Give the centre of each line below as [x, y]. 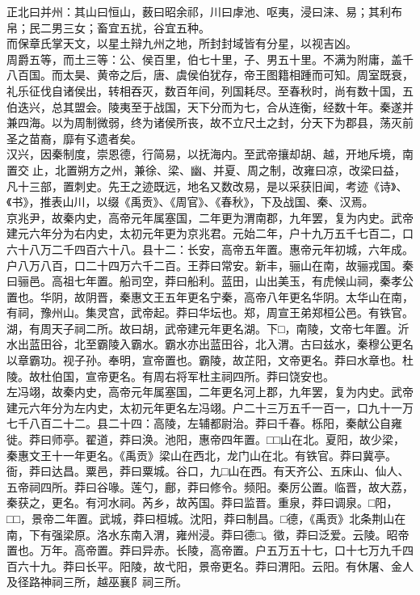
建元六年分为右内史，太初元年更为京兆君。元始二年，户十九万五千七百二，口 [210, 233]
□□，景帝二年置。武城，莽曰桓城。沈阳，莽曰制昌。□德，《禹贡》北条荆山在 [206, 518]
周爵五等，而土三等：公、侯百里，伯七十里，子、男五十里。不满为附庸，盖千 [210, 59]
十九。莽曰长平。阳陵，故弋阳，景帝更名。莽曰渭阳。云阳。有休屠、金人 [221, 565]
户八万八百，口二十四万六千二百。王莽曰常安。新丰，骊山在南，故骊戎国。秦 [210, 265]
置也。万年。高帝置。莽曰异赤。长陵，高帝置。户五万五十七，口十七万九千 [204, 550]
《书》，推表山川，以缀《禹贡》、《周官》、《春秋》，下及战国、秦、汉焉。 [190, 202]
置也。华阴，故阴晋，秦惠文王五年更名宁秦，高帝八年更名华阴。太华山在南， [210, 296]
